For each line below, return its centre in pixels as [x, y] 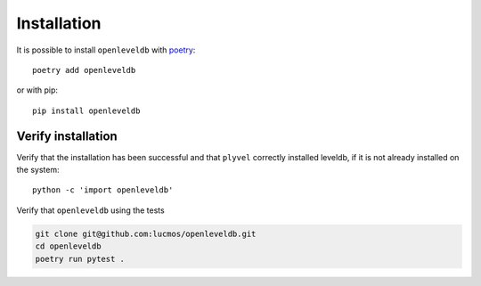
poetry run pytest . [80, 259]
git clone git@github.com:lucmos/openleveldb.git [146, 233]
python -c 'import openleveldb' [103, 190]
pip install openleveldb [86, 110]
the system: [38, 170]
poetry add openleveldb [84, 70]
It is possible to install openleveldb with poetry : [106, 50]
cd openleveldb [68, 246]
